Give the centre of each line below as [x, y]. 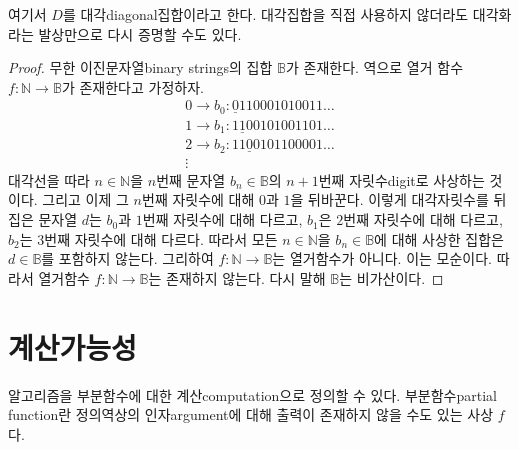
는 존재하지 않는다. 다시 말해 [237, 277]
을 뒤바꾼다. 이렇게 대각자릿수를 [389, 199]
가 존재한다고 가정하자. [132, 86]
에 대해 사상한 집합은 [439, 238]
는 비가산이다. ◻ [391, 277]
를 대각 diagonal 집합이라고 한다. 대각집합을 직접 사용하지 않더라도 [265, 14]
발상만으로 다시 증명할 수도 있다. [140, 33]
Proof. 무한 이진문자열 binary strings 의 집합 [140, 67]
